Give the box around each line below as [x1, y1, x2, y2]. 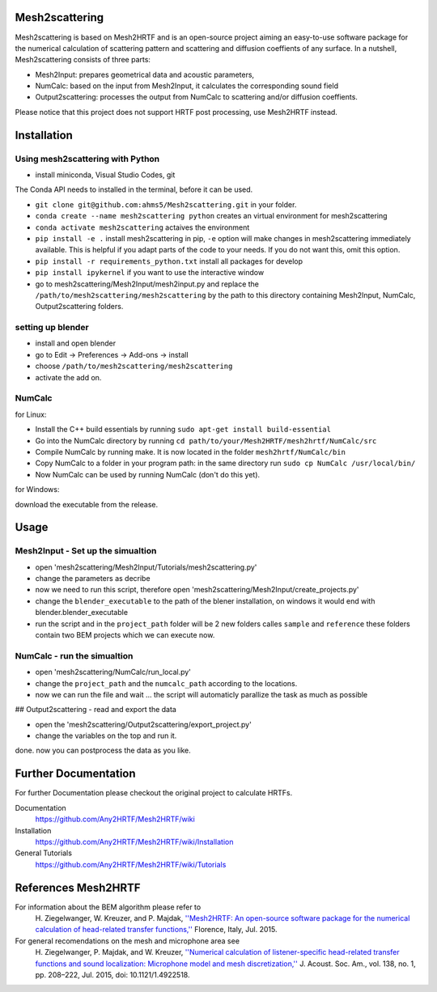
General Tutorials [15, 848, 73, 858]
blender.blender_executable [35, 608, 129, 617]
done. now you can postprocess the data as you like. [15, 745, 191, 756]
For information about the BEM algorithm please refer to [15, 902, 202, 912]
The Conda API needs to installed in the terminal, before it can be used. [15, 184, 253, 194]
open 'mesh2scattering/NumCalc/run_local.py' [35, 668, 192, 677]
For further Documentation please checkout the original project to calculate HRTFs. [15, 788, 293, 798]
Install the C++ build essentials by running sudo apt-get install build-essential [35, 425, 332, 435]
